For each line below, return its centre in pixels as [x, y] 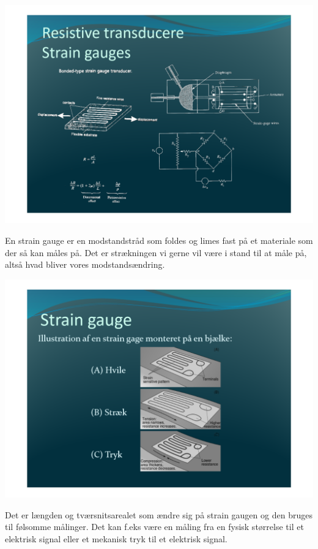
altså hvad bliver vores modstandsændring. [85, 264]
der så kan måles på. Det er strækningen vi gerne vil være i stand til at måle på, [156, 252]
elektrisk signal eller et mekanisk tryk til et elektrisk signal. [116, 538]
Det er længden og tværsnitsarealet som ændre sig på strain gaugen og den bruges [159, 514]
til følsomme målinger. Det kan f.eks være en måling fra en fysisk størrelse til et [154, 527]
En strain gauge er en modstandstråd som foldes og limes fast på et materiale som [159, 240]
